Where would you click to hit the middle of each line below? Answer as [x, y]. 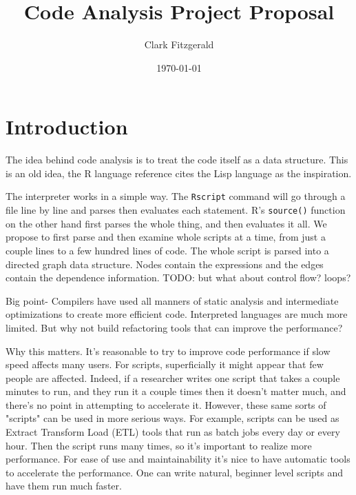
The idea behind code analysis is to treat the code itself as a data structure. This [177, 160]
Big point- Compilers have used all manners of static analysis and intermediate [172, 300]
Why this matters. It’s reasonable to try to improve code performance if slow [168, 351]
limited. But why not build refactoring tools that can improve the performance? [174, 327]
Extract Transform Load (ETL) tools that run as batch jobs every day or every [173, 432]
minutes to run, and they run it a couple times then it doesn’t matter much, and [176, 391]
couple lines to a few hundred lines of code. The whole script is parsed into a [167, 250]
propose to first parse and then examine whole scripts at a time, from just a [166, 237]
